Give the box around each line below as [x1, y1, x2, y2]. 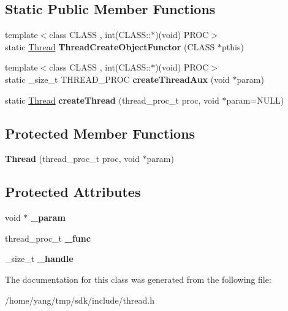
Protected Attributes [5, 182, 141, 201]
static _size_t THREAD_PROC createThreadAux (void [5, 72, 230, 85]
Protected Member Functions [5, 123, 195, 142]
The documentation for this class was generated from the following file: [5, 272, 271, 285]
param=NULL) [226, 93, 284, 106]
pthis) [221, 40, 244, 53]
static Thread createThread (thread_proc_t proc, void [5, 93, 219, 106]
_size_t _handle [5, 252, 74, 265]
